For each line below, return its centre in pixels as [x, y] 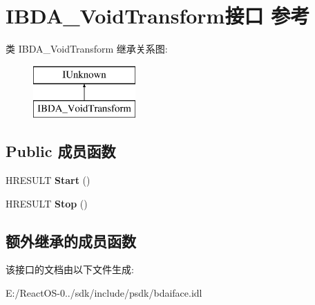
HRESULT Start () [48, 180]
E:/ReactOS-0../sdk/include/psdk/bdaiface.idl [104, 293]
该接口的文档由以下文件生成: [70, 269]
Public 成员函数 [61, 151]
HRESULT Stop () [47, 203]
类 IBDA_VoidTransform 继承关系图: [87, 49]
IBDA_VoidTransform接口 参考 [158, 16]
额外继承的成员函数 [71, 240]
